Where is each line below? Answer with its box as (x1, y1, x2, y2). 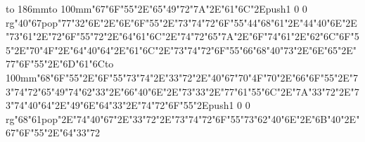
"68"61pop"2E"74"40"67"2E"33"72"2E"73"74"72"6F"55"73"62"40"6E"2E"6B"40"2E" (14, 111, 360, 126)
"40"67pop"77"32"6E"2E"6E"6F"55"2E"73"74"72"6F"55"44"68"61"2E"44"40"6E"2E (14, 15, 357, 30)
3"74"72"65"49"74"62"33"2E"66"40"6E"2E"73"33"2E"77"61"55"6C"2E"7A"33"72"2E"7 (6, 84, 359, 98)
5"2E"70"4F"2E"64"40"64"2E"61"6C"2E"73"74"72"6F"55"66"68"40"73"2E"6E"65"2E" (6, 42, 357, 57)
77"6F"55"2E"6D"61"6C (6, 56, 105, 71)
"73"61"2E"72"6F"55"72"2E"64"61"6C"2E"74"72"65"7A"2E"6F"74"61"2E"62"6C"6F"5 (6, 29, 359, 44)
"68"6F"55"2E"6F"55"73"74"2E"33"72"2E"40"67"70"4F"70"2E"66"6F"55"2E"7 (37, 70, 358, 84)
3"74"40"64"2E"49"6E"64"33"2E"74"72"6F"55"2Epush (6, 98, 229, 112)
